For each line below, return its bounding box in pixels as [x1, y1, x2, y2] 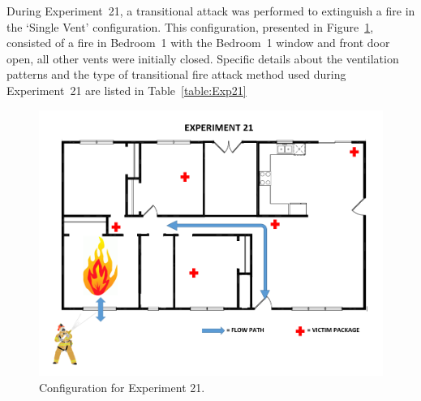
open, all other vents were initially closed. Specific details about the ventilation [6, 50, 399, 67]
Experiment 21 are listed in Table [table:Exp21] [6, 81, 247, 98]
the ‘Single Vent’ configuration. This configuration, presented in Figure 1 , [6, 18, 374, 35]
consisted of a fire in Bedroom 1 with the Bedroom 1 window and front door [6, 34, 390, 51]
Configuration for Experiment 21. [39, 378, 205, 395]
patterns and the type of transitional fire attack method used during [6, 66, 346, 83]
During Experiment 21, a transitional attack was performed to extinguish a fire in [6, 2, 415, 19]
